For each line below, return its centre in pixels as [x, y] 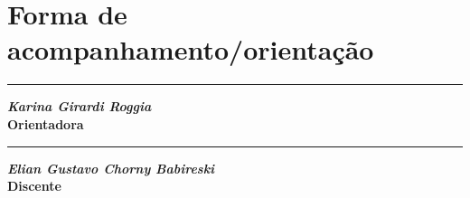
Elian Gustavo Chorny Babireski [111, 168]
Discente [34, 186]
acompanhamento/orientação [191, 49]
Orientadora [46, 123]
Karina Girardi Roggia [80, 106]
